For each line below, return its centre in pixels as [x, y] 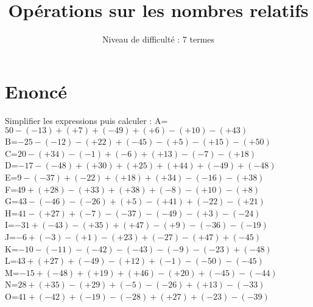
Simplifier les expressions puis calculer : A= [86, 120]
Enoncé [36, 91]
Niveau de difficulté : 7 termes [158, 39]
